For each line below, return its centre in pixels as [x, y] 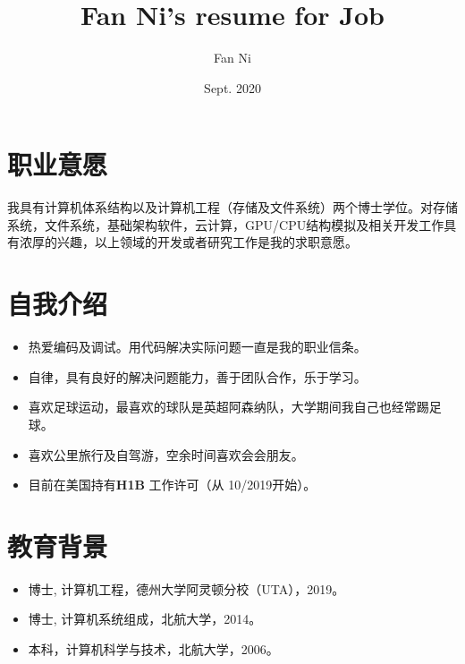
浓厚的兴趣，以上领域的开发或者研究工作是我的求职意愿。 [188, 242]
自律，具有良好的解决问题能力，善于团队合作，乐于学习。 [197, 376]
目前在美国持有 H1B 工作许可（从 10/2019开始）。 [172, 485]
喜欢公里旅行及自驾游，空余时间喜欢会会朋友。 [166, 454]
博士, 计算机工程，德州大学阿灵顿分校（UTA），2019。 [186, 588]
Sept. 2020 [232, 87]
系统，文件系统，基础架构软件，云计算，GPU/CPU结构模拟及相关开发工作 [226, 224]
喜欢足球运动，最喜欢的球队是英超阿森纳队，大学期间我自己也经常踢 [228, 407]
